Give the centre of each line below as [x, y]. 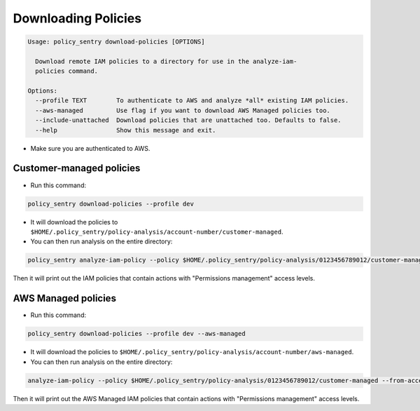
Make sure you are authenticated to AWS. [90, 148]
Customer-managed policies [77, 168]
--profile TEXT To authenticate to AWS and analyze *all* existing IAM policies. [192, 101]
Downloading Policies [77, 18]
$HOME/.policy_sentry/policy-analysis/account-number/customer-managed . [157, 231]
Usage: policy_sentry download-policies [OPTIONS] [117, 42]
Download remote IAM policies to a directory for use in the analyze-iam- [166, 61]
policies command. [66, 71]
